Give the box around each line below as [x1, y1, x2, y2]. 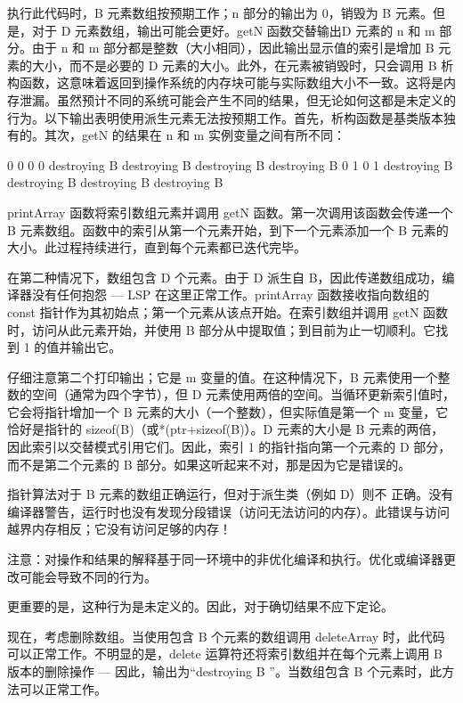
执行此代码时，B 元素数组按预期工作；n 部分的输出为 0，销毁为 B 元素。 [7, 4, 433, 21]
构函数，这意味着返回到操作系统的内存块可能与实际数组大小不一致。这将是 [7, 73, 443, 92]
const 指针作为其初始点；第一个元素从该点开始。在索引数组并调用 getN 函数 [7, 302, 449, 321]
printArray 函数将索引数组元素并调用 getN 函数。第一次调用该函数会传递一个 [7, 202, 453, 221]
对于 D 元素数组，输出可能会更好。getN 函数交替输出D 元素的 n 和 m [31, 20, 435, 39]
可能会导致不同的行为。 [19, 567, 157, 585]
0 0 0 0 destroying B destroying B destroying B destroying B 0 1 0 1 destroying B [7, 155, 453, 174]
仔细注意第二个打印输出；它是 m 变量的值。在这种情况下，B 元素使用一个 [7, 367, 438, 386]
